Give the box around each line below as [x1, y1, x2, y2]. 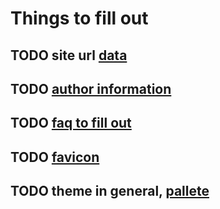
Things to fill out [10, 7, 149, 30]
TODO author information [10, 80, 172, 97]
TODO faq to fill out [10, 115, 132, 132]
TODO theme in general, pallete [10, 183, 210, 200]
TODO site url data [10, 47, 128, 64]
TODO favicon [10, 148, 100, 166]
